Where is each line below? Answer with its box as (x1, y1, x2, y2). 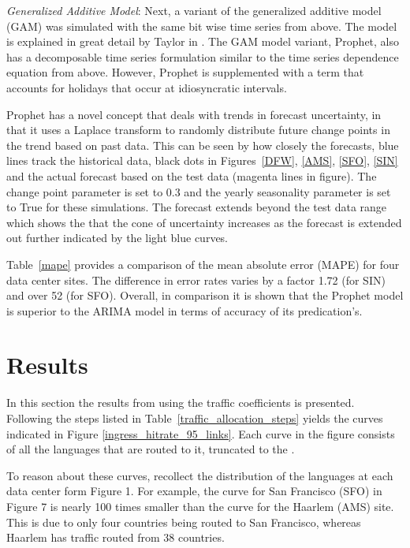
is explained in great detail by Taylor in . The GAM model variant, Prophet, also (6, 33, 400, 50)
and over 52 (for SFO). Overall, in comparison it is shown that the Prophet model (6, 287, 404, 304)
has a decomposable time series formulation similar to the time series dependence (6, 48, 399, 65)
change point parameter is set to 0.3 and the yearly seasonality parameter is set (6, 183, 391, 199)
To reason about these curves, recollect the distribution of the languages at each (6, 467, 393, 483)
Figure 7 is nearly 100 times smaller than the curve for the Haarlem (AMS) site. (6, 498, 394, 514)
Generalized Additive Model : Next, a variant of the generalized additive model (6, 2, 382, 18)
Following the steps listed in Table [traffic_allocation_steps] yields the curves (6, 410, 383, 426)
